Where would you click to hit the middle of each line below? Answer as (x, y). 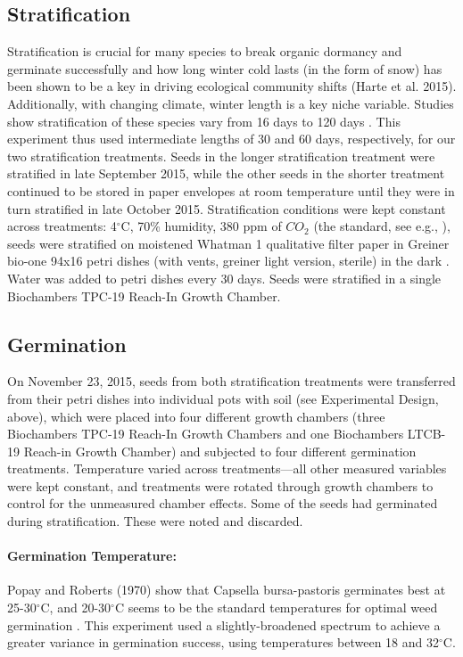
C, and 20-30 (76, 608)
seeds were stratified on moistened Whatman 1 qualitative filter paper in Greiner (228, 243)
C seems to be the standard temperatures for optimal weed (276, 608)
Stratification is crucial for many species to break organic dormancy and (205, 51)
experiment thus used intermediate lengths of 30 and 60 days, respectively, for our (231, 139)
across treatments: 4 (62, 226)
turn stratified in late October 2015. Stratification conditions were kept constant (227, 208)
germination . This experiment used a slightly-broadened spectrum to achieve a (224, 624)
